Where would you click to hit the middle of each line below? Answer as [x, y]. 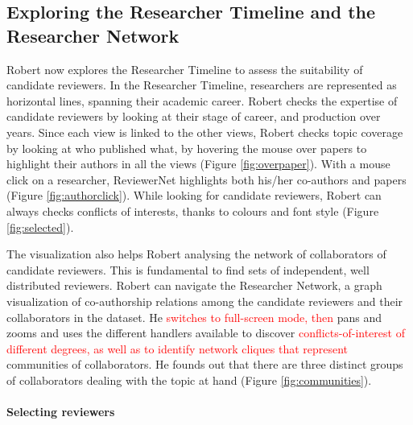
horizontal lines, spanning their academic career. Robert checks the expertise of [202, 100]
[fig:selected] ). [40, 227]
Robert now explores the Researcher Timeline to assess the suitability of [185, 69]
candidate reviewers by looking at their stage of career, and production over [194, 116]
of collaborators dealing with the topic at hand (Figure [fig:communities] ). [189, 380]
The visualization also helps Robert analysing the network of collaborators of [196, 254]
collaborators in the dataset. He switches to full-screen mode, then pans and [194, 317]
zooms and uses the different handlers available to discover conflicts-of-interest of [206, 333]
